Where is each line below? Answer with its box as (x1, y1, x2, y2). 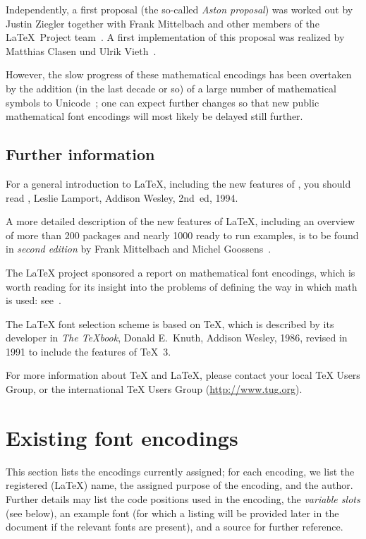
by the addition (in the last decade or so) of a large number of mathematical (6, 80, 336, 95)
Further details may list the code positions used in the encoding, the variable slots (6, 491, 360, 506)
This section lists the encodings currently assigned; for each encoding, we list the (6, 464, 355, 478)
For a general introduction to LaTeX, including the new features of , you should (6, 176, 351, 190)
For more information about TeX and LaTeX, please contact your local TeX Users (6, 368, 360, 382)
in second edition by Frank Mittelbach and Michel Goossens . (6, 241, 272, 256)
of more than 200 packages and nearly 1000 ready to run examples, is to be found (6, 227, 359, 242)
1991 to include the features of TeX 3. (6, 344, 171, 358)
